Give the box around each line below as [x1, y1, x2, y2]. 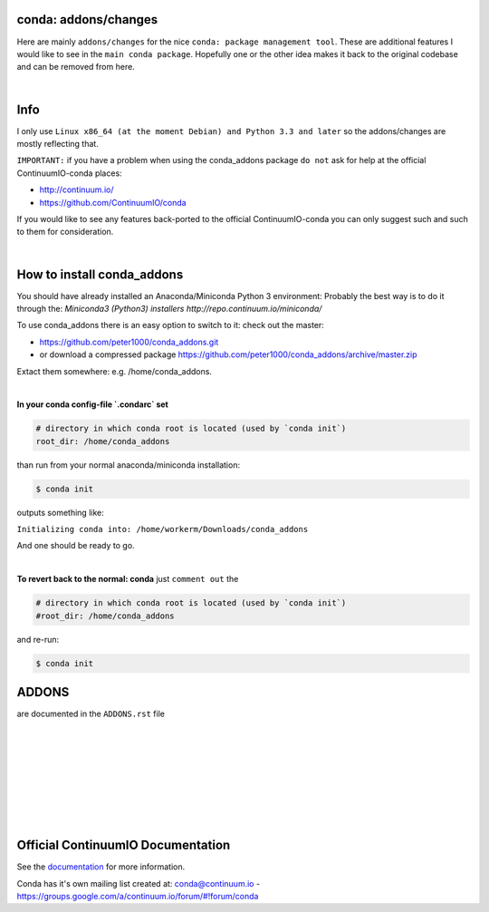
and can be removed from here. [16, 62, 135, 73]
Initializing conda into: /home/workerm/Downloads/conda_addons [16, 524, 309, 535]
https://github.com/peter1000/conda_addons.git [39, 336, 219, 347]
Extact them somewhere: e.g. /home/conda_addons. [16, 365, 213, 376]
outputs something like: [16, 507, 104, 518]
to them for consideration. [16, 227, 114, 238]
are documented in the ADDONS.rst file [16, 708, 165, 720]
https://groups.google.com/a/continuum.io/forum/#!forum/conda [16, 890, 259, 901]
